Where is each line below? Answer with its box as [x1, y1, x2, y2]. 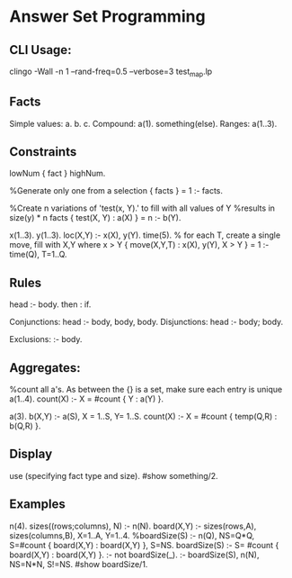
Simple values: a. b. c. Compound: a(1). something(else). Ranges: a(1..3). [9, 118, 278, 129]
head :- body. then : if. [9, 299, 92, 310]
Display [9, 447, 53, 462]
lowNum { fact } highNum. [9, 168, 106, 179]
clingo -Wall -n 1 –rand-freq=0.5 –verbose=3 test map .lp [9, 66, 213, 78]
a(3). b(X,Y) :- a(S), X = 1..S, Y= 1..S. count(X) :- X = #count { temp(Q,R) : [9, 411, 278, 422]
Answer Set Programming [9, 6, 206, 27]
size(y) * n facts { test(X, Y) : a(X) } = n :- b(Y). [9, 212, 181, 223]
